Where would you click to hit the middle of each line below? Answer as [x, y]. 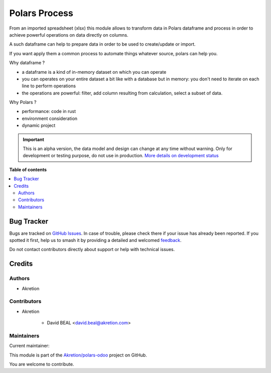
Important [34, 139]
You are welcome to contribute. [42, 364]
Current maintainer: [29, 346]
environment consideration [50, 118]
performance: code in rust [49, 111]
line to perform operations [49, 86]
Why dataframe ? [27, 63]
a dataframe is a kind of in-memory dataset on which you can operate [94, 72]
